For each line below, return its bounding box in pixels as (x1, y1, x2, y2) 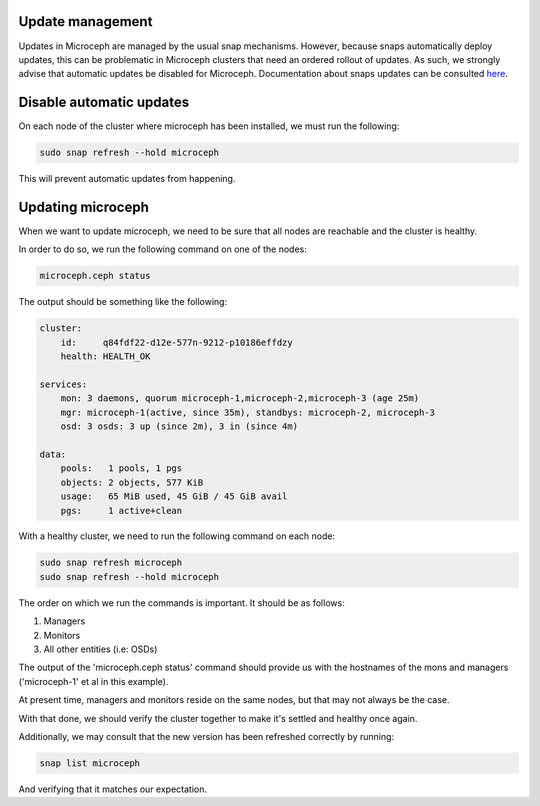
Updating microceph (18, 198, 150, 215)
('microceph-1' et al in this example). (18, 675, 169, 687)
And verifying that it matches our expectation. (18, 783, 207, 795)
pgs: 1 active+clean (60, 505, 183, 516)
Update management (18, 13, 153, 30)
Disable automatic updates (18, 94, 190, 111)
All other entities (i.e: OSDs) (43, 643, 158, 655)
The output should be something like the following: (18, 296, 228, 308)
